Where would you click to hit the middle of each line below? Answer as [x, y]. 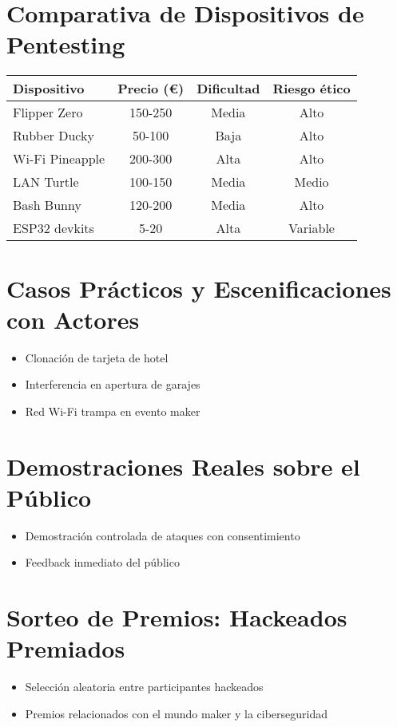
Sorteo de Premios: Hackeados [177, 617]
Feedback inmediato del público [102, 562]
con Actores [73, 319]
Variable [312, 228]
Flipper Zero [48, 113]
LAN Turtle [46, 182]
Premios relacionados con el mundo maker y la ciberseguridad [177, 713]
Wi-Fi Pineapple [59, 159]
